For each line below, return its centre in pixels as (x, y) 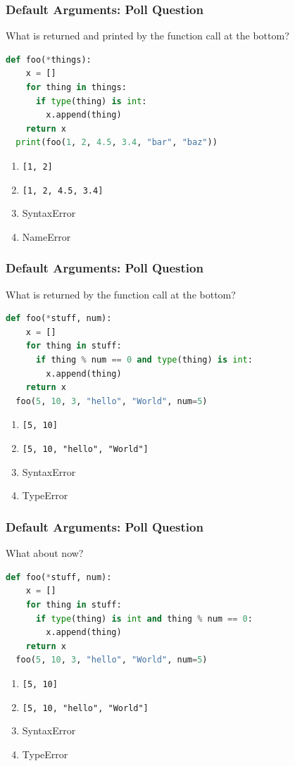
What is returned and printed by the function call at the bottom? (147, 36)
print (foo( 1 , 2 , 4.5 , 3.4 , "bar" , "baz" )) (117, 143)
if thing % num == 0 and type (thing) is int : (144, 360)
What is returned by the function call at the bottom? (121, 294)
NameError (46, 236)
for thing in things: (76, 87)
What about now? (45, 553)
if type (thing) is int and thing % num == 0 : (144, 619)
